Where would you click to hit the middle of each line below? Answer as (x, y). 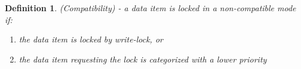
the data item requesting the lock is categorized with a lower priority (143, 59)
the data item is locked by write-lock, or (91, 39)
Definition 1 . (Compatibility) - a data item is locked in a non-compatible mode (150, 8)
